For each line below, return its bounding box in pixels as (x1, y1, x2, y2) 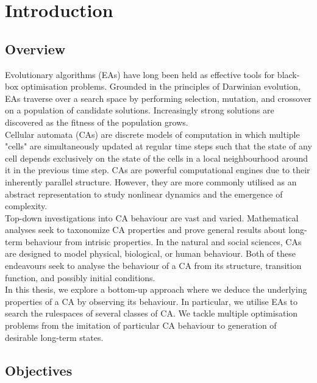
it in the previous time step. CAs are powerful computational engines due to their (5, 163, 310, 176)
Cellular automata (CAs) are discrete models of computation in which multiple (5, 127, 300, 140)
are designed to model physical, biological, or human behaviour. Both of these (5, 247, 296, 260)
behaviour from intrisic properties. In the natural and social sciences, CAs (25, 235, 302, 248)
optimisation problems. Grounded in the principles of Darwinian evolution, (21, 80, 301, 93)
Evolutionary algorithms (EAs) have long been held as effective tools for (5, 68, 275, 81)
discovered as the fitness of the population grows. (5, 115, 188, 128)
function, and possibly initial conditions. (5, 271, 155, 284)
